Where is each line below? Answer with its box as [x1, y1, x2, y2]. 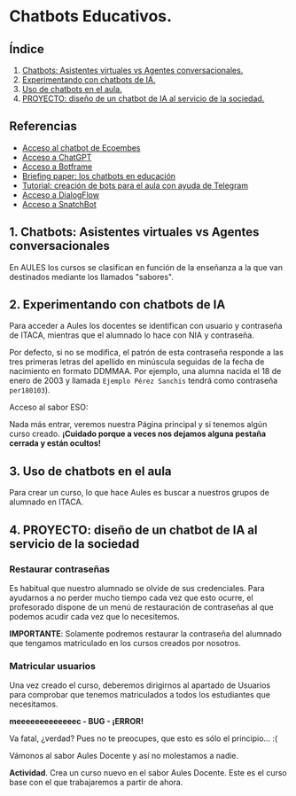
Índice [9, 42, 44, 57]
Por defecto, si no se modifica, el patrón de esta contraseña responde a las [9, 347, 284, 358]
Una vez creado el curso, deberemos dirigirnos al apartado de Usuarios [9, 680, 271, 691]
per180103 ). [9, 385, 51, 395]
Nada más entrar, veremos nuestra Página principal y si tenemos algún [9, 419, 268, 430]
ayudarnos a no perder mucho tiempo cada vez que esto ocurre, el [9, 592, 254, 603]
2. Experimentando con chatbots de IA [9, 297, 226, 312]
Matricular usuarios [9, 659, 96, 672]
